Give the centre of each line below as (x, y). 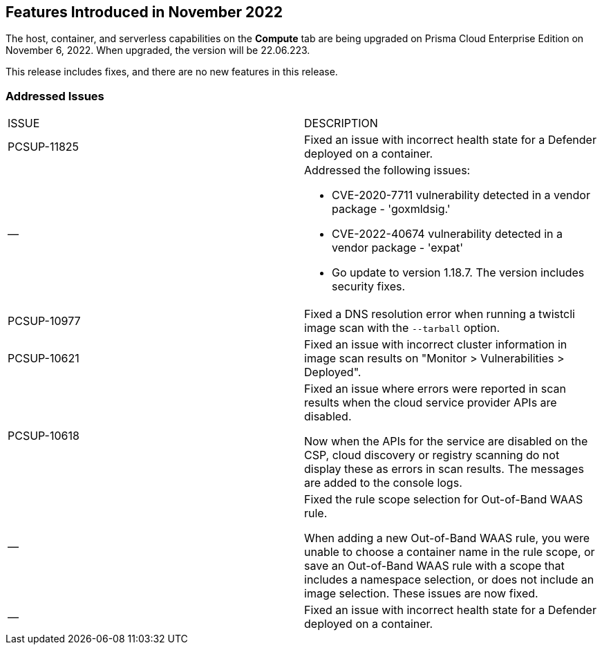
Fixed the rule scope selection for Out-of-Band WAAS (444, 500)
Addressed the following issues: (387, 170)
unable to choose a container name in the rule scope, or (450, 552)
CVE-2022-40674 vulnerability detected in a (447, 234)
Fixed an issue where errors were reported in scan (435, 389)
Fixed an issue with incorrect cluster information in (436, 345)
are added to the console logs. (383, 483)
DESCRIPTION (341, 123)
